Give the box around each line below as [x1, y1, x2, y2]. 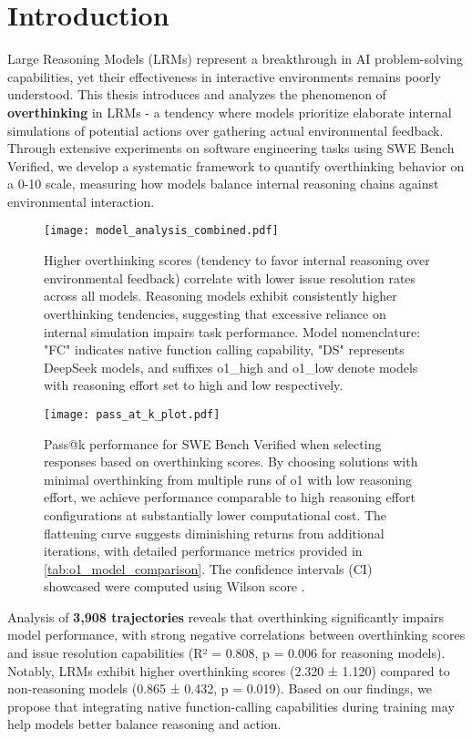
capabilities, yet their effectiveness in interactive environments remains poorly [7, 67, 441, 86]
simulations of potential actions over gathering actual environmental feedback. [7, 120, 444, 139]
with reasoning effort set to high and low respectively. [44, 375, 344, 395]
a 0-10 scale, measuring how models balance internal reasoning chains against [7, 174, 439, 193]
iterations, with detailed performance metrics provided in [44, 541, 363, 560]
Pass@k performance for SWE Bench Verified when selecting [44, 434, 382, 453]
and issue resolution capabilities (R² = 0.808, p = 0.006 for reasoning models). [7, 643, 446, 662]
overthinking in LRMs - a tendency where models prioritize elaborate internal [7, 102, 452, 121]
